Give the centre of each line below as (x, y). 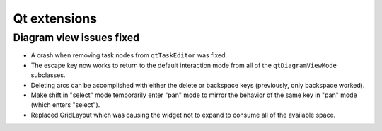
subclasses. (48, 75)
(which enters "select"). (65, 105)
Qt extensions (55, 18)
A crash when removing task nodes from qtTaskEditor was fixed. (129, 55)
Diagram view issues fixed (76, 38)
